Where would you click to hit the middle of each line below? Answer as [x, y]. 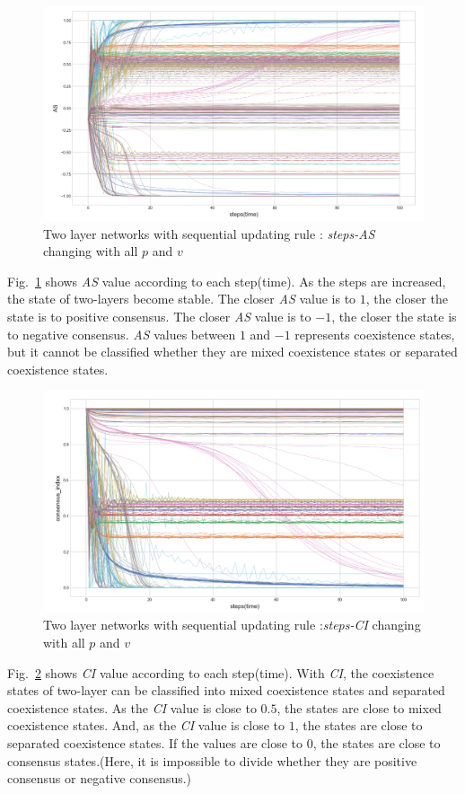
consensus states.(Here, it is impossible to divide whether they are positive [212, 760]
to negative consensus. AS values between [122, 334]
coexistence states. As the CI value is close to [132, 707]
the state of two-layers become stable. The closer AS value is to [182, 299]
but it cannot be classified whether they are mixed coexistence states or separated [232, 352]
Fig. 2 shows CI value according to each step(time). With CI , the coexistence [221, 672]
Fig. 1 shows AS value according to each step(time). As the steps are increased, [227, 281]
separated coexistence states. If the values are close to [155, 742]
